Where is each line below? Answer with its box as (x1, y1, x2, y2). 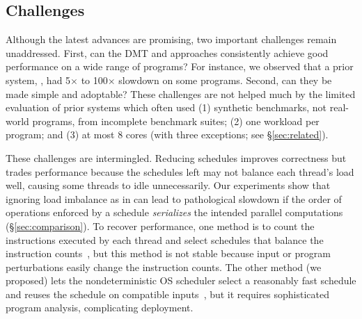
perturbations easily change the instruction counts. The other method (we (6, 259, 322, 274)
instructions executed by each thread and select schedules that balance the (6, 232, 324, 247)
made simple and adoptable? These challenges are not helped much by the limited (6, 86, 356, 101)
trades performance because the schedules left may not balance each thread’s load (6, 164, 354, 179)
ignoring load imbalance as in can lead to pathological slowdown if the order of (6, 191, 342, 206)
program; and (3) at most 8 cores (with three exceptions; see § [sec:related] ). (6, 127, 329, 142)
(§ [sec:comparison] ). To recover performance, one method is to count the (6, 218, 315, 233)
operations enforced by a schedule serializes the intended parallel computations (6, 205, 343, 220)
